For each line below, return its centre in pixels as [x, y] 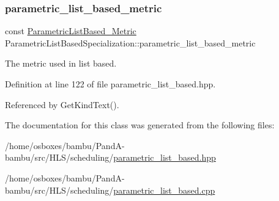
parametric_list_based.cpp [164, 190]
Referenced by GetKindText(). [62, 104]
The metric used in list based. [61, 63]
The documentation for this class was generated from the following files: [140, 125]
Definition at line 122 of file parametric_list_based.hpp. [110, 84]
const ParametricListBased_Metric [71, 31]
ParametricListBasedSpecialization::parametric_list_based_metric [130, 42]
